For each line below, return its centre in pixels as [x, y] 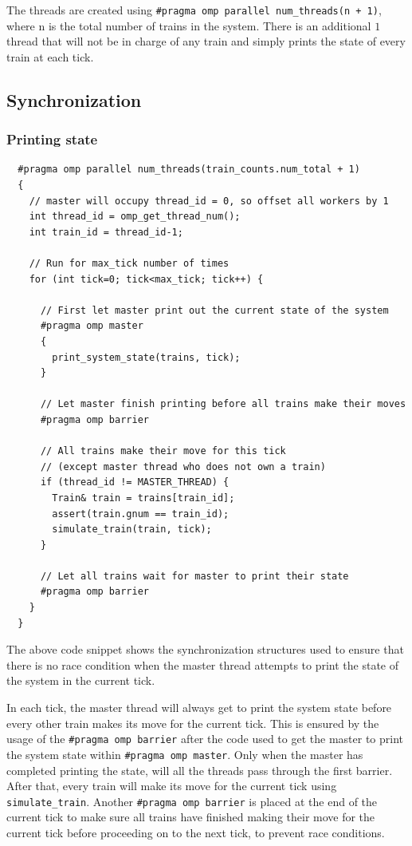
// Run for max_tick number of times [129, 263]
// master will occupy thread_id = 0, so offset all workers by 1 [209, 201]
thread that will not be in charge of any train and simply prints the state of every [206, 41]
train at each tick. [50, 56]
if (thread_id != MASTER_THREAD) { [135, 482]
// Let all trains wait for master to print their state [194, 576]
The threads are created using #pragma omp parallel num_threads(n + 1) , [194, 10]
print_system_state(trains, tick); [146, 357]
